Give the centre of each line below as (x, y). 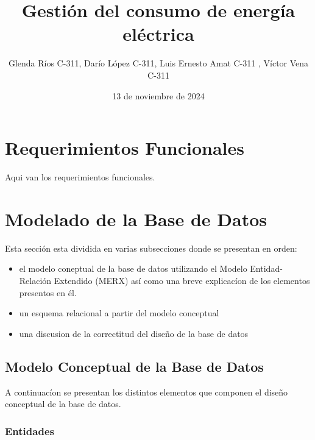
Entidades (30, 431)
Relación (35, 280)
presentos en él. (48, 292)
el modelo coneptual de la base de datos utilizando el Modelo (133, 268)
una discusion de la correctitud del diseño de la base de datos (134, 333)
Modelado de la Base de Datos (136, 218)
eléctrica (158, 34)
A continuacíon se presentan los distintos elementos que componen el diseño (147, 392)
